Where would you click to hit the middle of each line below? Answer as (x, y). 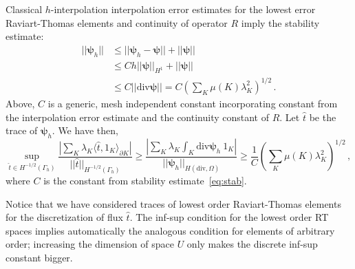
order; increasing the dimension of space (90, 244)
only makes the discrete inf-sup (252, 244)
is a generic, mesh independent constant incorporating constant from (193, 103)
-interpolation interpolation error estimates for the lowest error (183, 9)
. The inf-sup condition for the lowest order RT (229, 217)
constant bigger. (39, 257)
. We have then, (85, 130)
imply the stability (280, 22)
